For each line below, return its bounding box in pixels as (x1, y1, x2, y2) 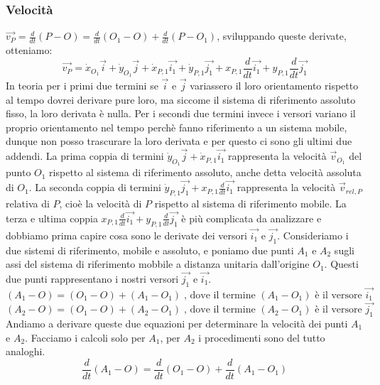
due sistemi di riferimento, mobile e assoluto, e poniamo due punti (6, 242, 294, 257)
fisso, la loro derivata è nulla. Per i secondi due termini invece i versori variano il (6, 106, 356, 121)
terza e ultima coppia (6, 210, 98, 225)
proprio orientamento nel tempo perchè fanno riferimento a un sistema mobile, (6, 119, 347, 134)
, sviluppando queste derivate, (217, 28, 347, 43)
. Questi (324, 256, 359, 271)
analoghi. (6, 344, 45, 359)
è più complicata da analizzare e (181, 210, 322, 225)
